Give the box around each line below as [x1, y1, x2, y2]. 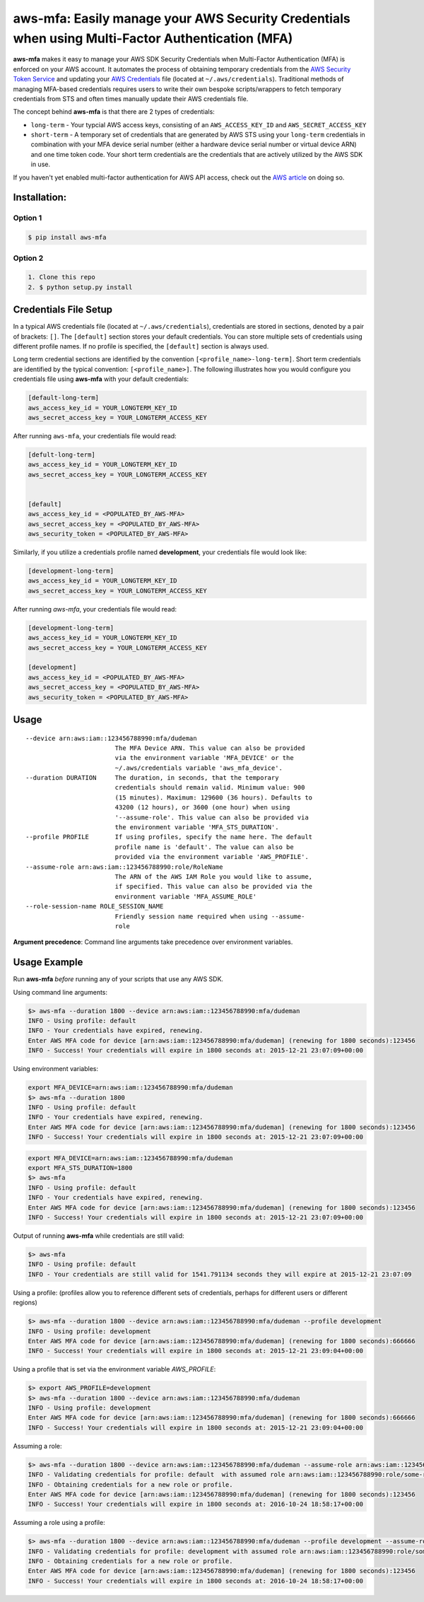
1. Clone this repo [28, 273, 95, 281]
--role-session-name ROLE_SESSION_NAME [25, 902, 164, 911]
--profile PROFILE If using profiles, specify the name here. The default [25, 833, 313, 841]
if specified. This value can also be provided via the [114, 882, 313, 891]
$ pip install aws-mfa [28, 233, 107, 242]
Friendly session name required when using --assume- [114, 912, 305, 920]
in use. [30, 160, 51, 169]
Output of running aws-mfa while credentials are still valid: [13, 1231, 184, 1240]
